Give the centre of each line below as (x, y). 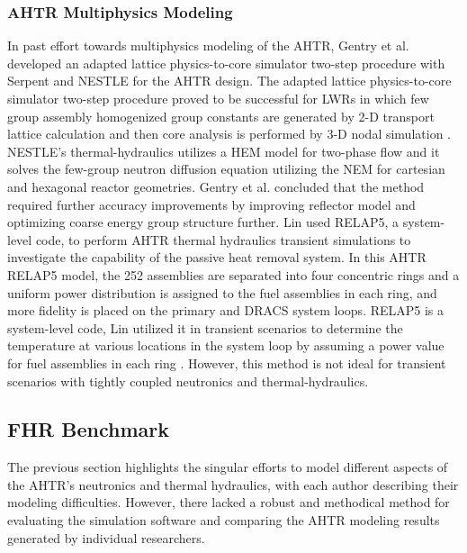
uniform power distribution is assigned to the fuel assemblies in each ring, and (222, 292)
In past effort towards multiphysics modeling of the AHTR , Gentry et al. (208, 45)
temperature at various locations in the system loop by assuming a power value (226, 345)
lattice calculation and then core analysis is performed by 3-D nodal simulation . (229, 134)
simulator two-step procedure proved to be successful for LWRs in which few (218, 98)
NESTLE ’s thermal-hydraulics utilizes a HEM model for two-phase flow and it (224, 151)
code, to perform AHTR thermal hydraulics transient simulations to (223, 239)
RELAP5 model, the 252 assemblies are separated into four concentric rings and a (233, 274)
